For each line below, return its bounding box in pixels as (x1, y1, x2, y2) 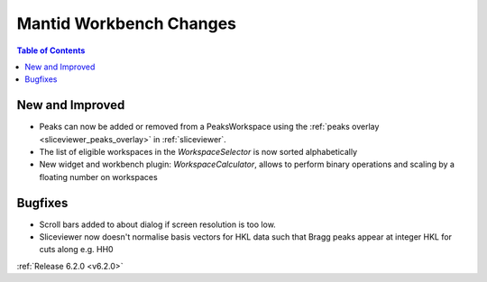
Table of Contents (16, 45, 86, 56)
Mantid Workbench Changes (16, 14, 236, 33)
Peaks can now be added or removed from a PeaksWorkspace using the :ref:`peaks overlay (39, 122, 380, 132)
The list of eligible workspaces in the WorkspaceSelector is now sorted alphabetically (39, 147, 358, 158)
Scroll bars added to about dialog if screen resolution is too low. (39, 219, 277, 230)
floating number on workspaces (39, 171, 158, 182)
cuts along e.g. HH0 (39, 244, 114, 255)
